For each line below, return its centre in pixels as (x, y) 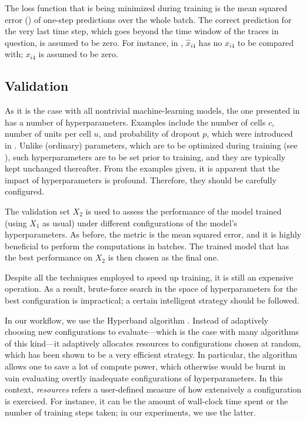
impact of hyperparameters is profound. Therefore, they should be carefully (141, 179)
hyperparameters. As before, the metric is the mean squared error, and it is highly (153, 234)
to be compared (266, 42)
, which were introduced (250, 133)
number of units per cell (48, 133)
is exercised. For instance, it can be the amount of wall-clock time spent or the (147, 400)
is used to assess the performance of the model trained (184, 211)
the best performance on (49, 257)
